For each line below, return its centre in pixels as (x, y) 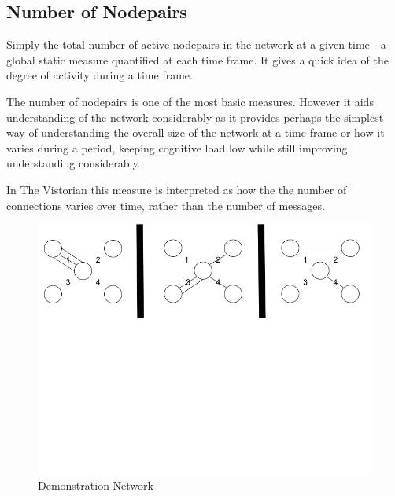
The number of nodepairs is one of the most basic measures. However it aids (190, 101)
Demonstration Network (96, 485)
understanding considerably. (74, 163)
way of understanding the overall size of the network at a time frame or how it (196, 132)
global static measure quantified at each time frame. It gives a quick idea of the (197, 59)
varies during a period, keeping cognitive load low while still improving (177, 147)
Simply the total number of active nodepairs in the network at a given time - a (196, 44)
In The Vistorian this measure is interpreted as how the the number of (177, 189)
